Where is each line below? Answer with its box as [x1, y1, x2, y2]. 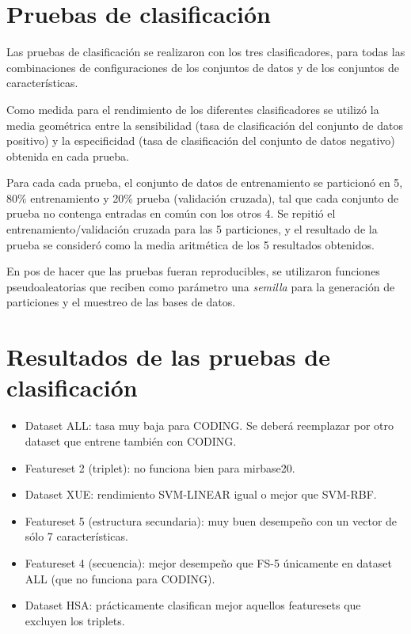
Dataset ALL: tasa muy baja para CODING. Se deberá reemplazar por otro [25, 417, 394, 434]
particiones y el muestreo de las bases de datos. [6, 294, 236, 310]
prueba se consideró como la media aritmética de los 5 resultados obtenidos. [6, 236, 375, 252]
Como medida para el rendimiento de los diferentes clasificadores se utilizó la [6, 101, 379, 117]
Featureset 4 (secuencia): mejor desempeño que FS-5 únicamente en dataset [25, 554, 392, 571]
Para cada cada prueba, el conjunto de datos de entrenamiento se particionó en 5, [6, 174, 403, 191]
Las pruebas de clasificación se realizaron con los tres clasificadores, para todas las [6, 44, 405, 60]
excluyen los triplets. [25, 612, 125, 628]
